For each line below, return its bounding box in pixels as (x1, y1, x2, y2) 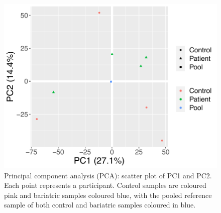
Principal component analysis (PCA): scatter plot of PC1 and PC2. (4, 170, 212, 180)
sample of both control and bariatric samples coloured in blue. (4, 199, 196, 210)
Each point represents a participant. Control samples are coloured (4, 180, 206, 190)
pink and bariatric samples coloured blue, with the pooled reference (4, 189, 212, 200)
